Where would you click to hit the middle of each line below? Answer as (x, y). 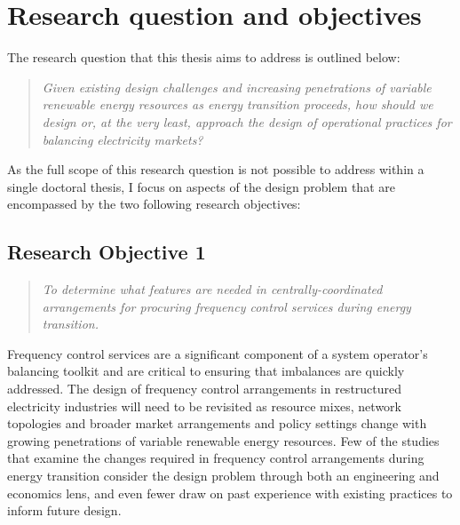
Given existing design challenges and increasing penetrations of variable (237, 87)
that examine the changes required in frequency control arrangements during (216, 458)
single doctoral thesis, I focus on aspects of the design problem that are (201, 186)
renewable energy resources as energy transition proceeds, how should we (238, 104)
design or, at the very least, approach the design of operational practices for (247, 121)
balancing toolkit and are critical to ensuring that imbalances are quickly (206, 371)
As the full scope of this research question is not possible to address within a (216, 169)
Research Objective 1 (107, 252)
